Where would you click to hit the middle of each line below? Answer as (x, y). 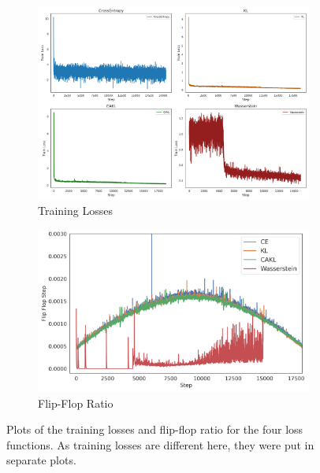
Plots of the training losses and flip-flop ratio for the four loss (155, 429)
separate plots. (41, 460)
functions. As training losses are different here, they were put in (160, 444)
